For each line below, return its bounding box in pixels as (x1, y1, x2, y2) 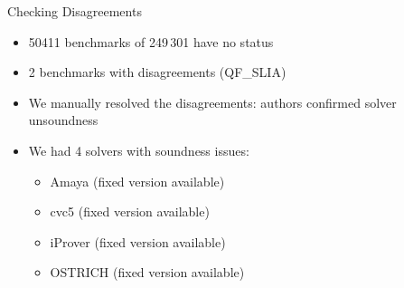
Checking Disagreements (7, 2, 142, 20)
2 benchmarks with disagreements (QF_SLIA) (28, 62, 287, 82)
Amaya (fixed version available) (50, 171, 225, 190)
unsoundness (28, 110, 99, 130)
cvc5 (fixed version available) (50, 202, 210, 221)
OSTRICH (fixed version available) (50, 263, 245, 282)
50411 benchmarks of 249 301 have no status (28, 32, 274, 51)
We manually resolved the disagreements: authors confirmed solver (28, 92, 397, 111)
